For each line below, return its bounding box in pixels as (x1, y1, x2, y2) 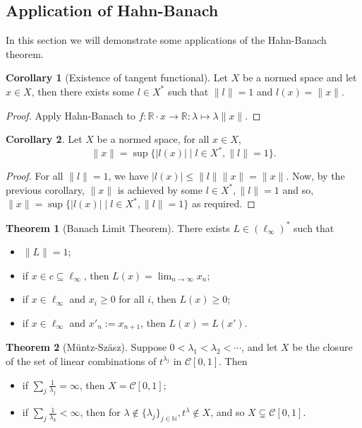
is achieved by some (117, 182, 203, 197)
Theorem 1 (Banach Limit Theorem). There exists (6, 220, 230, 235)
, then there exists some (31, 83, 134, 98)
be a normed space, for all (97, 132, 210, 146)
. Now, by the (286, 168, 345, 183)
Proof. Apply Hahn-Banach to (6, 108, 135, 122)
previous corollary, (6, 182, 85, 197)
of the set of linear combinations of (6, 353, 157, 368)
